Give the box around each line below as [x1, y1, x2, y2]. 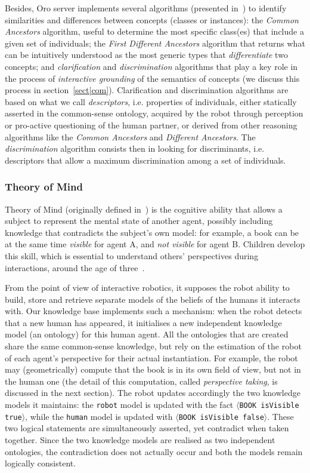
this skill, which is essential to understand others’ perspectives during [5, 249, 259, 262]
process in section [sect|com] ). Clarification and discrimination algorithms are [5, 84, 289, 96]
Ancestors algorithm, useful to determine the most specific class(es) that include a [5, 25, 304, 38]
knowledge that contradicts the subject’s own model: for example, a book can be [5, 226, 299, 238]
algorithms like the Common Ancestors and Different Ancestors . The [5, 130, 256, 143]
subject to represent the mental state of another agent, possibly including [5, 214, 273, 227]
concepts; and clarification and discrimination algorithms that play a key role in [5, 60, 298, 72]
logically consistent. [5, 457, 76, 469]
